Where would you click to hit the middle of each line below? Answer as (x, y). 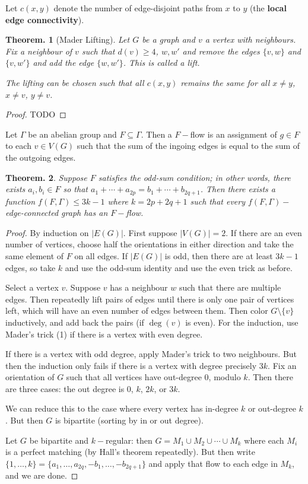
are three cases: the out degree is (65, 388)
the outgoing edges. (41, 157)
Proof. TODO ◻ (36, 114)
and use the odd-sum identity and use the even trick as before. (179, 267)
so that (75, 189)
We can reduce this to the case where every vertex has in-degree (122, 408)
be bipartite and (59, 440)
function (20, 201)
